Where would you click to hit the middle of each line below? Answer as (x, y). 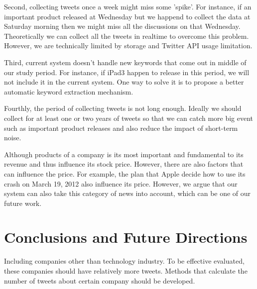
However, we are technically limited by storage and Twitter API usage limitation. (128, 46)
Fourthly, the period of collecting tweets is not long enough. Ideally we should (123, 108)
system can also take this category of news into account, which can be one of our (128, 193)
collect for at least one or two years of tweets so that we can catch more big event (129, 118)
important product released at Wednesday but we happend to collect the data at (127, 16)
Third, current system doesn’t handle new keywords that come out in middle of (125, 62)
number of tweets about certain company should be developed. (100, 280)
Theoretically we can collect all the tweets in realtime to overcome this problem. (127, 36)
